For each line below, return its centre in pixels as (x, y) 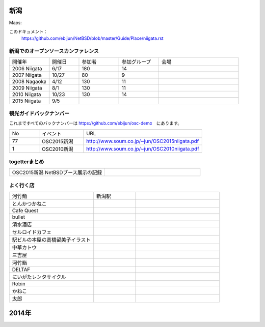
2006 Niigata (27, 69)
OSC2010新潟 (58, 149)
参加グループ (136, 62)
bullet (19, 217)
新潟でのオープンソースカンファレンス (54, 51)
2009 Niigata (27, 88)
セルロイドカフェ (32, 232)
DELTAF (21, 269)
